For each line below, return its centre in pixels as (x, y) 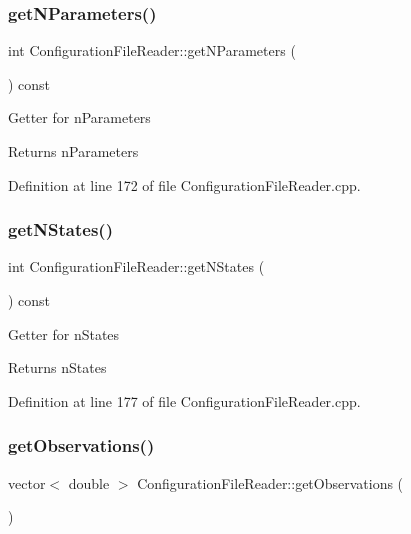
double (89, 482)
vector (27, 482)
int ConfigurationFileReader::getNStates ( (136, 266)
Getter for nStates (64, 333)
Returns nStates (57, 367)
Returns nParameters (73, 151)
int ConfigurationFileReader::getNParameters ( (152, 50)
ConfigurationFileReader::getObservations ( (270, 482)
